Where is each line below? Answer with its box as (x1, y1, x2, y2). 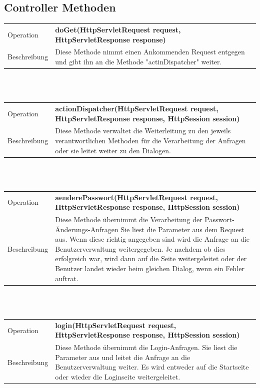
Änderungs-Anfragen (55, 224, 118, 234)
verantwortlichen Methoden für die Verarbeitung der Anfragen (55, 135, 246, 146)
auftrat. (55, 273, 78, 283)
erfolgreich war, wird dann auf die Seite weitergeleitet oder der (55, 253, 247, 264)
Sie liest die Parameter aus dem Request (120, 224, 244, 234)
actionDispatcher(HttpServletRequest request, (55, 103, 218, 114)
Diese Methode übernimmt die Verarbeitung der (55, 214, 202, 225)
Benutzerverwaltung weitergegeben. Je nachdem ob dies (55, 243, 225, 254)
